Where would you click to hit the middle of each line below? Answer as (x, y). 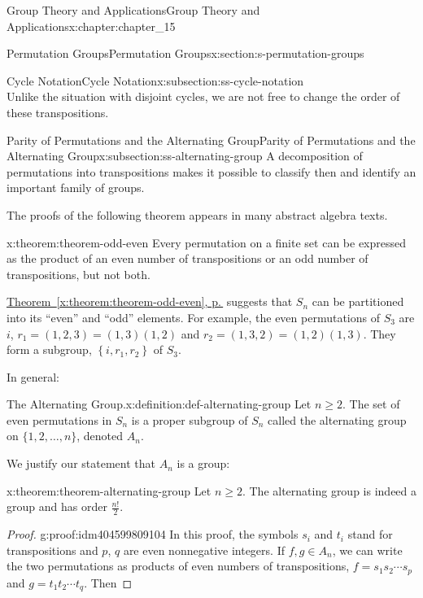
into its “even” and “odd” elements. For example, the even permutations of (193, 317)
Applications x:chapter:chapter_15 (91, 26)
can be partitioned (358, 301)
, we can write (367, 550)
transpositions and (52, 550)
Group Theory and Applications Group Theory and (133, 10)
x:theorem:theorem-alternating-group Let (109, 490)
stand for (370, 534)
